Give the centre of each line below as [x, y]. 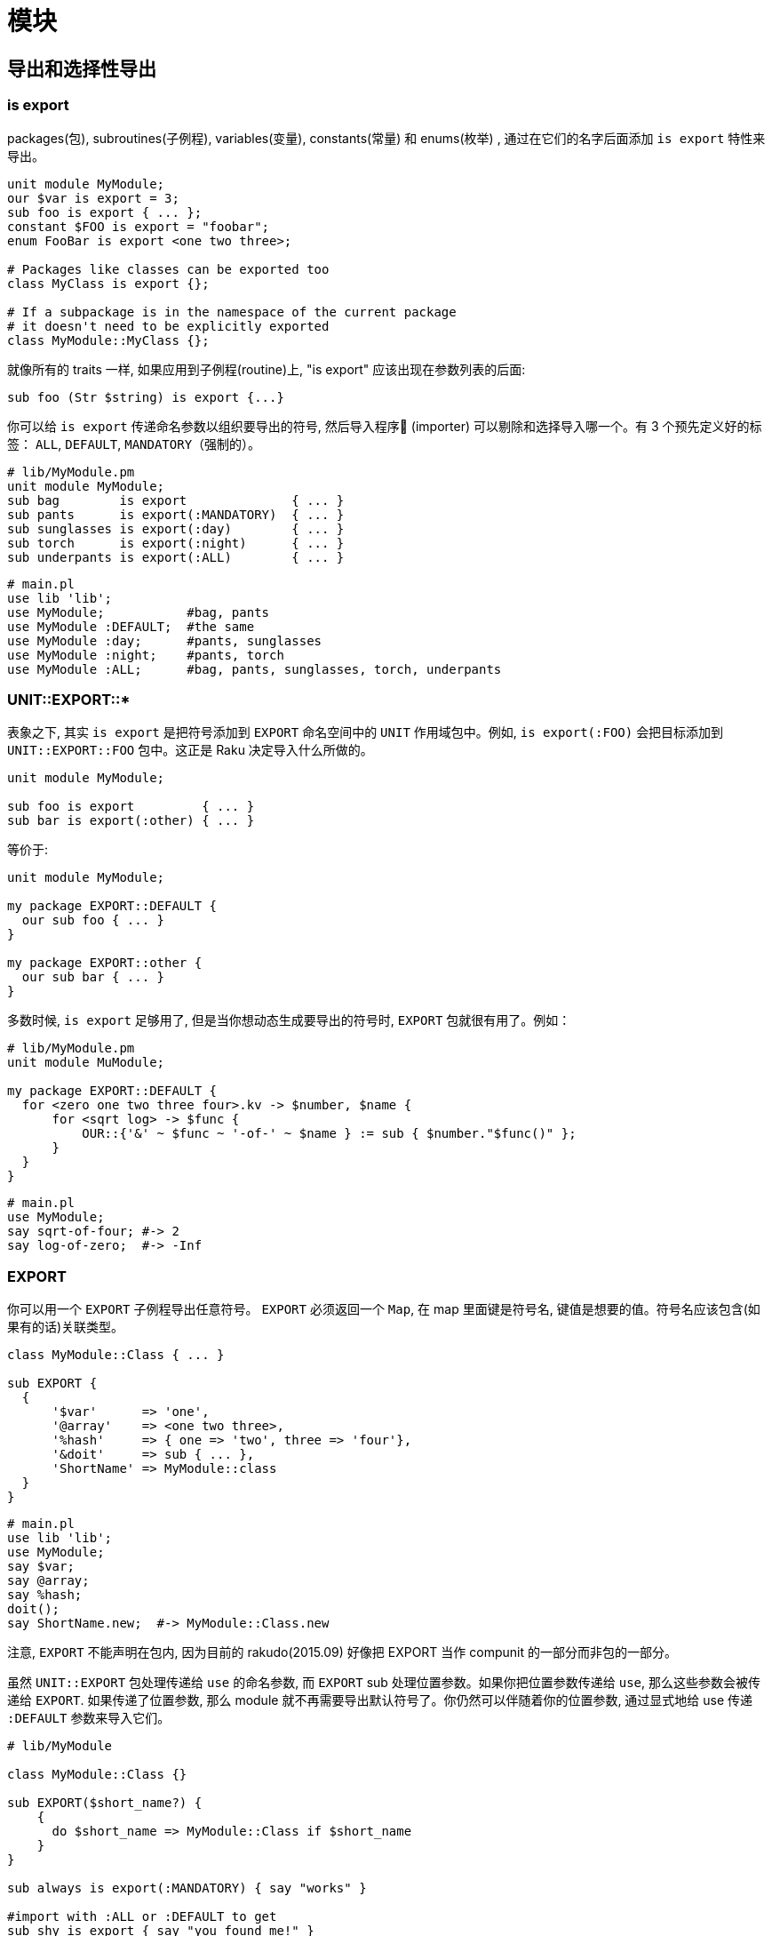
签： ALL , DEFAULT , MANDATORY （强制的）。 [134, 444]
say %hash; [45, 1595]
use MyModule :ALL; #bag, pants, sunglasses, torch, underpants [255, 669]
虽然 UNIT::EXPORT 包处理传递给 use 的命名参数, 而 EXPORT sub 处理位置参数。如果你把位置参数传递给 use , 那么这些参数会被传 [384, 1683]
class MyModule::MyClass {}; [108, 340]
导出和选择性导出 [82, 68]
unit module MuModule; [86, 1063]
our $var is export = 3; [93, 198]
